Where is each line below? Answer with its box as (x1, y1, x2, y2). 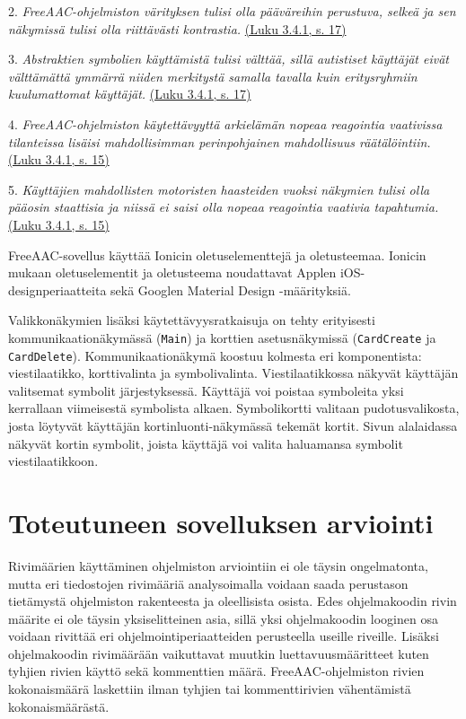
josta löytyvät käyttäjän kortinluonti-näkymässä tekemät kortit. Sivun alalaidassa (8, 416, 458, 434)
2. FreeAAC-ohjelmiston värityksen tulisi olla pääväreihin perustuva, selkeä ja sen (8, 2, 456, 20)
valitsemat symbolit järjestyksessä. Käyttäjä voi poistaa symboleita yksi (8, 381, 404, 399)
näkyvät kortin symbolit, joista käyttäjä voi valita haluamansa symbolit (8, 434, 403, 452)
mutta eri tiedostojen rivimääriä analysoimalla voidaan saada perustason (8, 574, 409, 592)
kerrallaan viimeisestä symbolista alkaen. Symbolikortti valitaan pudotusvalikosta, (8, 399, 460, 417)
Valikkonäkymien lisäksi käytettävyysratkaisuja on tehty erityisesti (8, 311, 375, 329)
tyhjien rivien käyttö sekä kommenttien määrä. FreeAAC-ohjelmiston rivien (8, 662, 425, 680)
